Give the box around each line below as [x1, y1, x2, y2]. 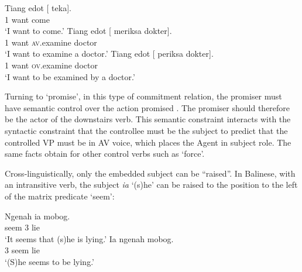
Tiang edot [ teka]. [5, 2, 71, 13]
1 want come [5, 13, 50, 25]
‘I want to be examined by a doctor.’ [5, 70, 135, 82]
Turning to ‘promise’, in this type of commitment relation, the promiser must [5, 90, 282, 102]
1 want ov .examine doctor [5, 58, 98, 71]
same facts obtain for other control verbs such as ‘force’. [5, 147, 205, 160]
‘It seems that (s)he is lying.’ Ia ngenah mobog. [5, 232, 174, 245]
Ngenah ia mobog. [5, 209, 70, 222]
